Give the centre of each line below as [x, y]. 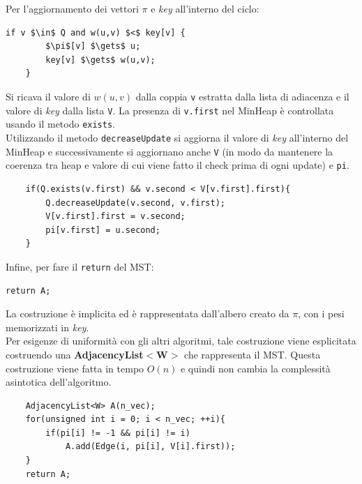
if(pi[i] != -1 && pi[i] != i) [118, 433]
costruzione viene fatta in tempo [75, 368]
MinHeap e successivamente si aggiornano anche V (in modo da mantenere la [169, 151]
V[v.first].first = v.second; [115, 217]
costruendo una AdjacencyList [75, 354]
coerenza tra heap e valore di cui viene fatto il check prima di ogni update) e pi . [178, 165]
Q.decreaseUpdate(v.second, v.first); [135, 203]
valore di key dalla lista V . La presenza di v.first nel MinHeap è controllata [170, 110]
